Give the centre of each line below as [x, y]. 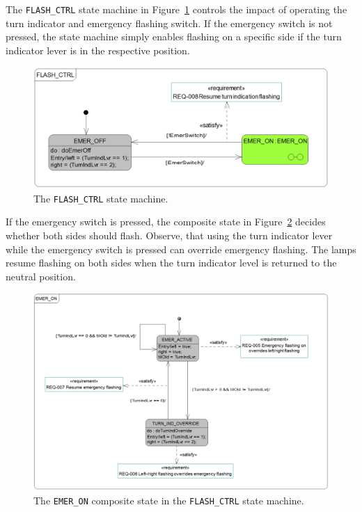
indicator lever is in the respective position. [98, 50]
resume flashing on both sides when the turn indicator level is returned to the [171, 263]
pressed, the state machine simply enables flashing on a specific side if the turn [174, 37]
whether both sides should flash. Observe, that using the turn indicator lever [169, 235]
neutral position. [41, 276]
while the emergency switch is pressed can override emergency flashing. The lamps [181, 249]
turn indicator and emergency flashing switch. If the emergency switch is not [169, 23]
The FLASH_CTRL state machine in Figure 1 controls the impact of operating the [176, 9]
